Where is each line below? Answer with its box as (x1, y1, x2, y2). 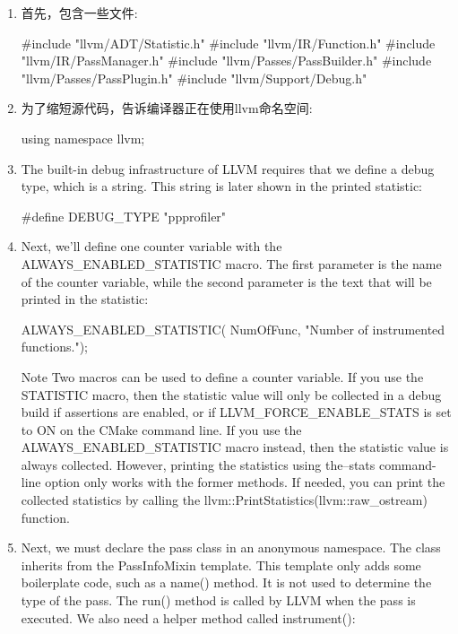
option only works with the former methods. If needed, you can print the (45, 473, 445, 491)
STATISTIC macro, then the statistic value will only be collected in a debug (21, 385, 442, 404)
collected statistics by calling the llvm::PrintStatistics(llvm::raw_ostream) (21, 491, 428, 509)
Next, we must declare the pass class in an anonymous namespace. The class (21, 538, 441, 557)
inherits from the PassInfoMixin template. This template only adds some (21, 555, 421, 574)
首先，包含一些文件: (21, 4, 138, 22)
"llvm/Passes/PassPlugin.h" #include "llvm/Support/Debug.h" (21, 68, 367, 87)
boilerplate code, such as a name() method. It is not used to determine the (21, 573, 432, 592)
